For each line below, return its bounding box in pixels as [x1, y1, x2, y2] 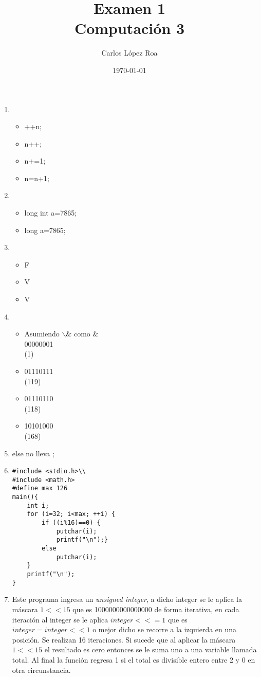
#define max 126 [12, 485, 68, 492]
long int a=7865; [24, 207, 77, 218]
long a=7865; [24, 224, 66, 235]
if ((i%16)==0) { [42, 519, 101, 527]
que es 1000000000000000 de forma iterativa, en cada [72, 603, 239, 614]
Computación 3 [74, 17, 185, 39]
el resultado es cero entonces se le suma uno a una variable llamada [44, 644, 257, 655]
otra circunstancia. [12, 664, 71, 675]
